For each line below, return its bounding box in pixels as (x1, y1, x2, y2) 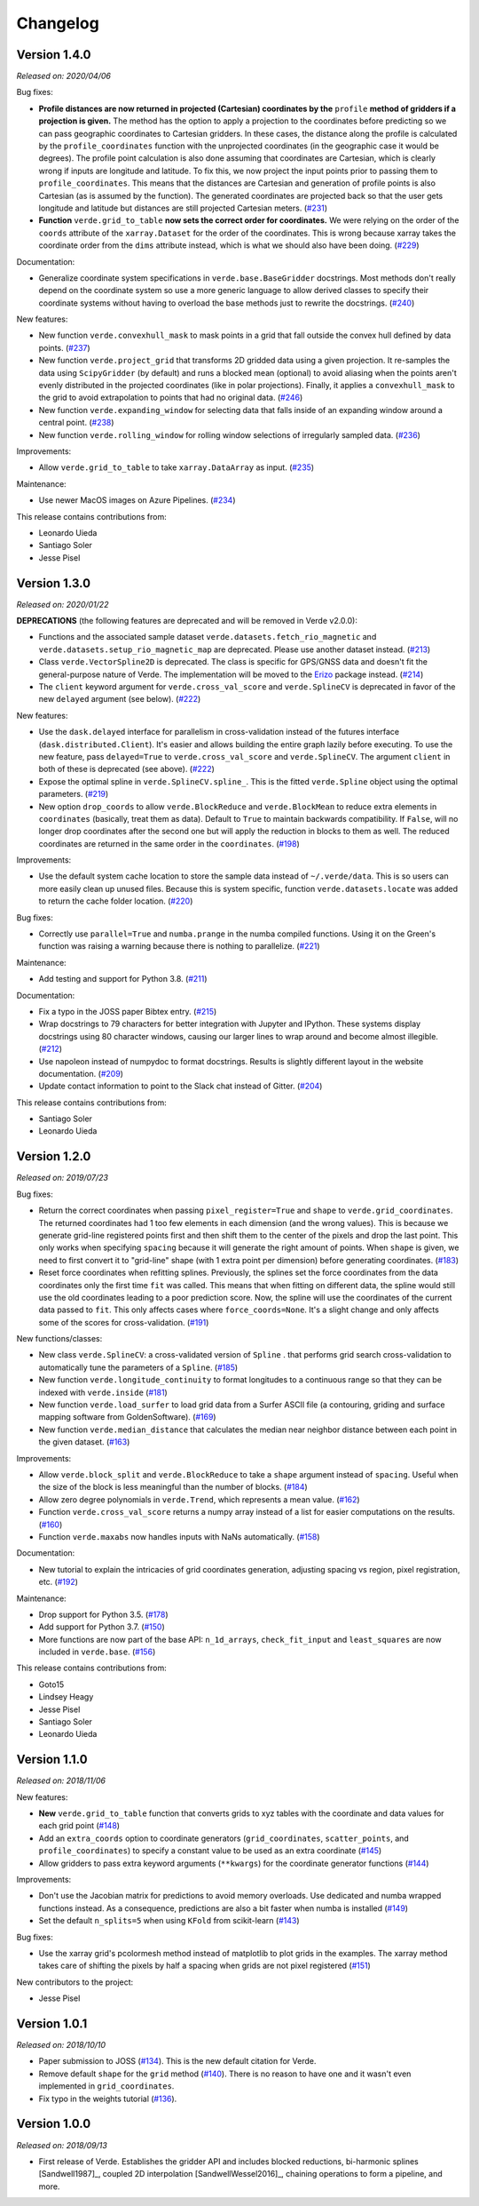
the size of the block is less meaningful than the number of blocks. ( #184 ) (38, 1482, 308, 1493)
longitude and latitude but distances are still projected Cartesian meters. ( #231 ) (38, 203, 328, 213)
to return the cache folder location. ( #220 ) (38, 896, 193, 906)
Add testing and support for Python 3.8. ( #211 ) (38, 974, 208, 984)
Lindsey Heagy (38, 1692, 94, 1702)
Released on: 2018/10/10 (16, 2040, 106, 2051)
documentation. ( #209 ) (38, 1068, 124, 1079)
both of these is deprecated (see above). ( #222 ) (38, 764, 215, 775)
